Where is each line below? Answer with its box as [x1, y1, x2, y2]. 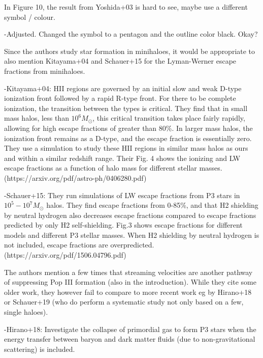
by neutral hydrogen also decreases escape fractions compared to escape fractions [4, 209, 256, 220]
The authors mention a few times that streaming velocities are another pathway [4, 266, 253, 277]
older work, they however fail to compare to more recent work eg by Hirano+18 [4, 286, 252, 297]
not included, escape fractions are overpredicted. [4, 239, 154, 250]
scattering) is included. [4, 343, 75, 354]
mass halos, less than [4, 113, 69, 123]
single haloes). [4, 307, 48, 317]
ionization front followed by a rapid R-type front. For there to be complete [4, 93, 236, 103]
